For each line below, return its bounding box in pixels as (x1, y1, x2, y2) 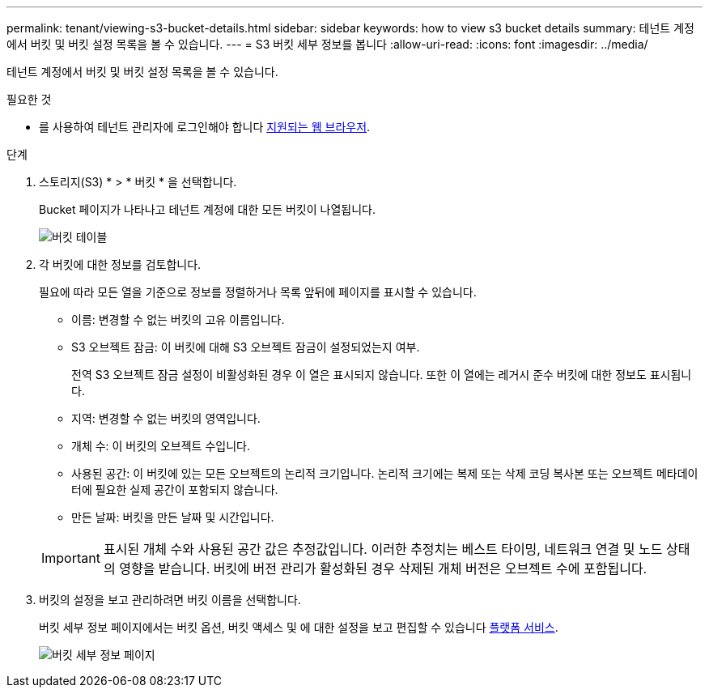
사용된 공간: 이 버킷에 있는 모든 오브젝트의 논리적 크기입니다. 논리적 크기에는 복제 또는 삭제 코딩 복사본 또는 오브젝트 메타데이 (71, 466, 698, 480)
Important (41, 550, 100, 566)
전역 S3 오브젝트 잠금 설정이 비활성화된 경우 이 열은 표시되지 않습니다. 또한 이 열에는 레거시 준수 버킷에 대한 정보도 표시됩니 (71, 368, 692, 381)
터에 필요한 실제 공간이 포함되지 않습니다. (71, 483, 278, 496)
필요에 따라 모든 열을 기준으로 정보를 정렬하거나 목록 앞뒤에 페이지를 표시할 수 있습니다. (39, 285, 477, 299)
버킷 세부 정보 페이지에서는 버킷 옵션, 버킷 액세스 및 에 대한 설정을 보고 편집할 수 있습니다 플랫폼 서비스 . (39, 620, 558, 634)
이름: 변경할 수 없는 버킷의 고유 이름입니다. (71, 313, 285, 326)
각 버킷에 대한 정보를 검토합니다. (39, 258, 202, 271)
